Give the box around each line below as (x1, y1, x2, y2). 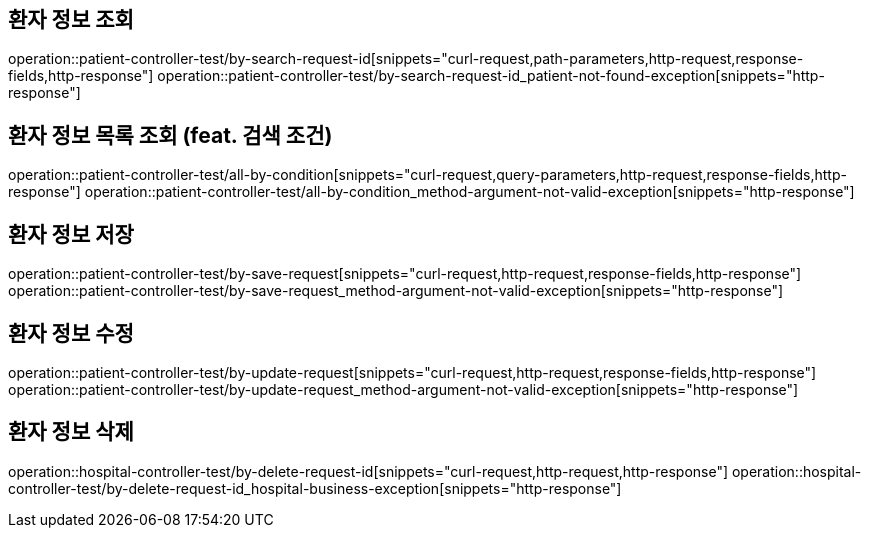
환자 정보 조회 (8, 7, 134, 32)
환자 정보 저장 (8, 221, 134, 247)
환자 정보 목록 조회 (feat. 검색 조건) (8, 122, 333, 148)
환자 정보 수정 (8, 320, 134, 346)
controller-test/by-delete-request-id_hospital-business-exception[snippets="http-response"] (8, 479, 622, 497)
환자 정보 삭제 (8, 419, 134, 445)
